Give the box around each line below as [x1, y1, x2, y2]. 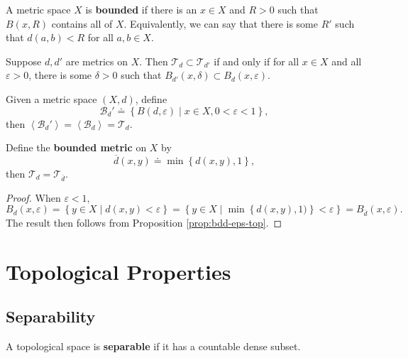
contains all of [51, 16, 113, 31]
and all [331, 53, 362, 68]
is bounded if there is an [85, 2, 197, 16]
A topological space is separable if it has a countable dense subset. [6, 339, 301, 354]
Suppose [6, 53, 42, 68]
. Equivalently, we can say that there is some [123, 16, 318, 31]
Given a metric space [6, 91, 97, 106]
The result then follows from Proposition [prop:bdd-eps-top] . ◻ [6, 215, 282, 230]
